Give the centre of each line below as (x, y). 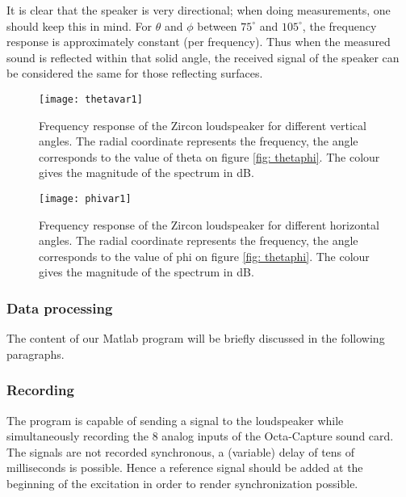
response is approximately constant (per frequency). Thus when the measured (199, 42)
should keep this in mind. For (80, 25)
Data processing (60, 307)
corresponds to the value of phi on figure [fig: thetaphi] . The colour (204, 256)
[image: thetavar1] (91, 99)
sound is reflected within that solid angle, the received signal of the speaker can (203, 57)
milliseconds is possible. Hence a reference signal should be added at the (185, 468)
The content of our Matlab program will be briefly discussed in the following (196, 338)
